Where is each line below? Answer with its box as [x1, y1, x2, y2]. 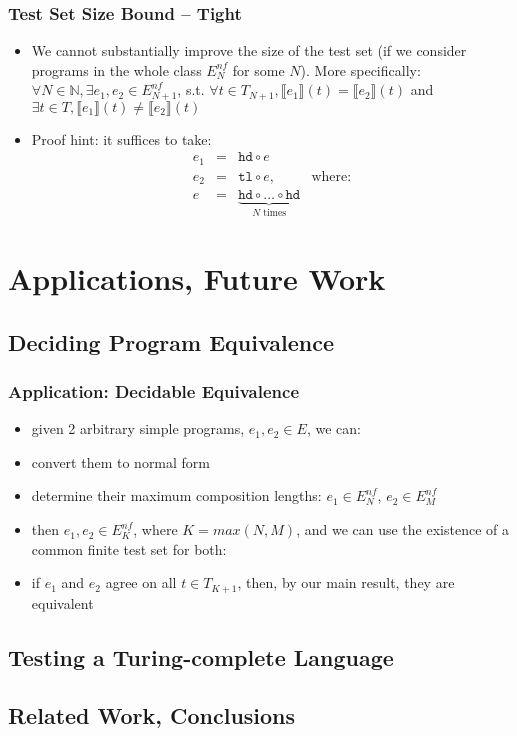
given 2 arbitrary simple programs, [31, 418, 245, 439]
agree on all [105, 572, 177, 593]
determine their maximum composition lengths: [31, 485, 322, 506]
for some [232, 59, 285, 80]
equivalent [31, 592, 94, 613]
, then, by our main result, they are [237, 572, 455, 593]
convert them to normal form [31, 451, 211, 472]
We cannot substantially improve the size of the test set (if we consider [31, 40, 467, 61]
